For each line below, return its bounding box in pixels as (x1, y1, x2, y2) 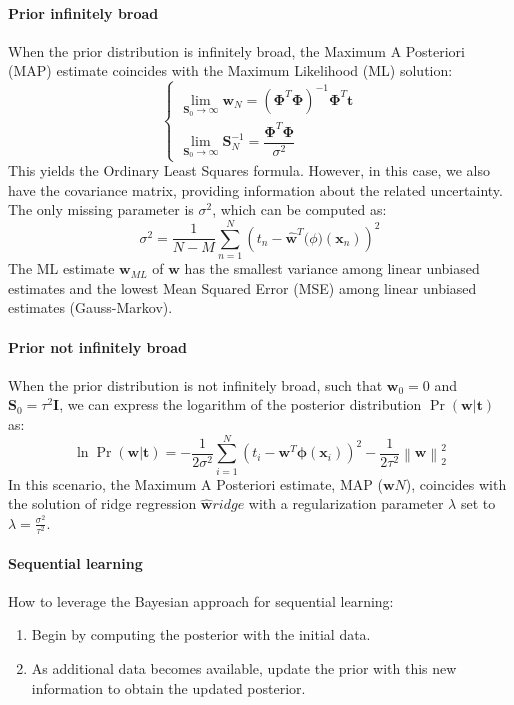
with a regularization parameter (248, 493, 444, 514)
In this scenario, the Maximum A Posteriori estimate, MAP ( (8, 473, 383, 494)
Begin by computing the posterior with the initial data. (31, 624, 371, 645)
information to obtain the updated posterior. (31, 677, 306, 698)
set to (460, 493, 496, 514)
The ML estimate (8, 258, 115, 279)
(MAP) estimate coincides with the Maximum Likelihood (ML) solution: (8, 60, 453, 81)
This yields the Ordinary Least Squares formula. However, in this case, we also (8, 160, 490, 181)
